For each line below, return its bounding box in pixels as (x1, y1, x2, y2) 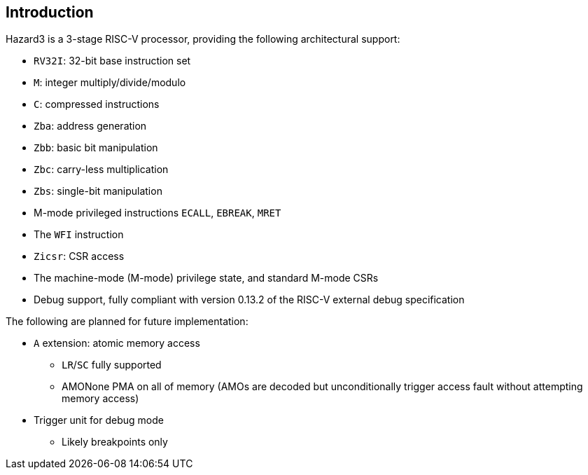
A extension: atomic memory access (34, 337, 200, 350)
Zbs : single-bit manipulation (34, 185, 162, 198)
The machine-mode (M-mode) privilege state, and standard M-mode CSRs (34, 272, 379, 284)
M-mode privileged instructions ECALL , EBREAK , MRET (34, 207, 281, 219)
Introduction (6, 4, 94, 21)
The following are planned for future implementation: (6, 315, 248, 328)
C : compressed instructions (34, 98, 160, 111)
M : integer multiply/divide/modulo (34, 76, 186, 89)
